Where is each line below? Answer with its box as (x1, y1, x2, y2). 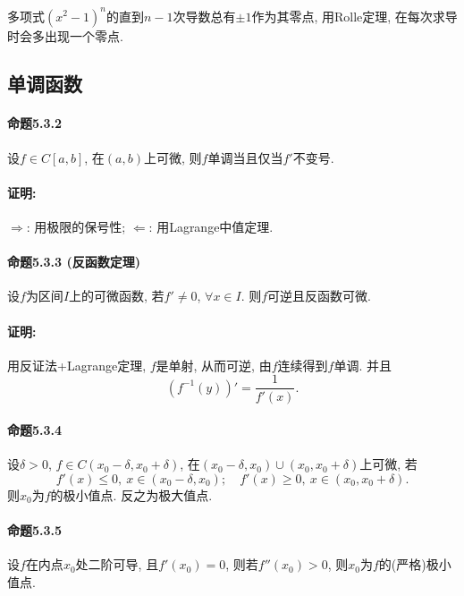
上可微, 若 (359, 455, 418, 473)
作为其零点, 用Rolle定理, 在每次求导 (251, 6, 458, 25)
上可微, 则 (143, 148, 202, 166)
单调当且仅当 (207, 148, 283, 166)
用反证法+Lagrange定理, (7, 355, 147, 374)
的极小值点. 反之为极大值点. (50, 485, 213, 504)
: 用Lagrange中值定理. (148, 217, 274, 236)
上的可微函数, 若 (69, 286, 165, 305)
